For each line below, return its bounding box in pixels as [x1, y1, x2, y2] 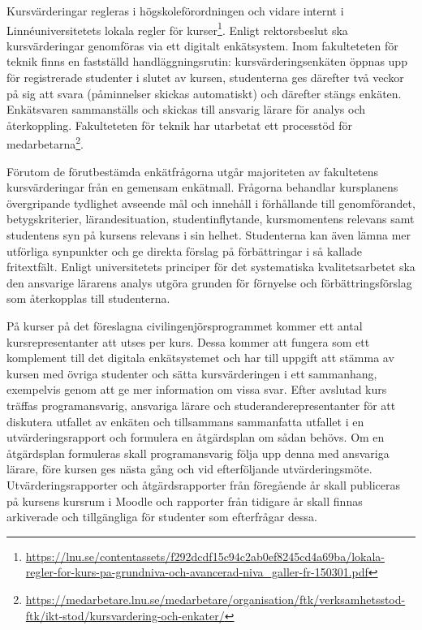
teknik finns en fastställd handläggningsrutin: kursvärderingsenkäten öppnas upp [6, 53, 407, 70]
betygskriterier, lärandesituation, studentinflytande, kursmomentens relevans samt [6, 210, 415, 227]
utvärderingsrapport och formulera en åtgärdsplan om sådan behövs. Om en [6, 429, 385, 446]
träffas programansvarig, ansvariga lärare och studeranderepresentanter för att [6, 396, 396, 413]
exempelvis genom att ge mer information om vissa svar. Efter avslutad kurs [6, 381, 387, 398]
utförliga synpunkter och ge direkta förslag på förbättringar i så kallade [6, 242, 363, 259]
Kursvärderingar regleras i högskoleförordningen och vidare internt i [6, 2, 344, 19]
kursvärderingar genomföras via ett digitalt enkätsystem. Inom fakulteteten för [6, 37, 398, 54]
